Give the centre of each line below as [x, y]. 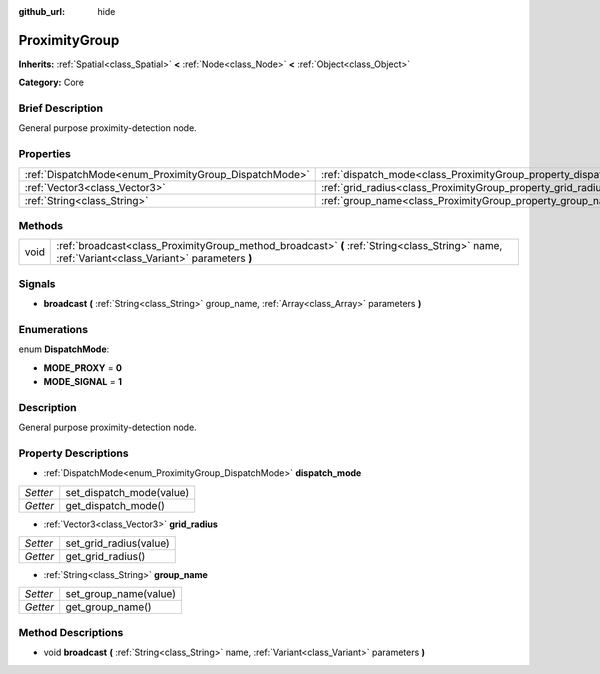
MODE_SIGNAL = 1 [82, 381]
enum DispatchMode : [64, 349]
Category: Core [51, 82]
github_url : [41, 11]
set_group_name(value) [121, 594]
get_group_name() [108, 607]
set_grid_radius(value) [117, 543]
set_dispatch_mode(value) [127, 492]
